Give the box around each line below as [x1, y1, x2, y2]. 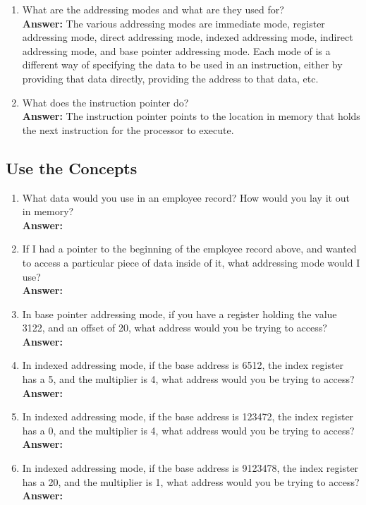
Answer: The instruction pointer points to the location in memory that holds [22, 109, 360, 123]
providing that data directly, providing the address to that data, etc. [22, 71, 319, 85]
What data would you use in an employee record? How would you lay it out [22, 190, 350, 205]
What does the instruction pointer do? [22, 95, 189, 109]
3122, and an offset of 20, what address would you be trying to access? [22, 320, 327, 335]
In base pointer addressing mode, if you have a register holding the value [22, 306, 337, 321]
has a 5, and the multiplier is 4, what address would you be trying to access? [22, 372, 355, 387]
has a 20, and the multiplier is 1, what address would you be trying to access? [22, 474, 360, 489]
